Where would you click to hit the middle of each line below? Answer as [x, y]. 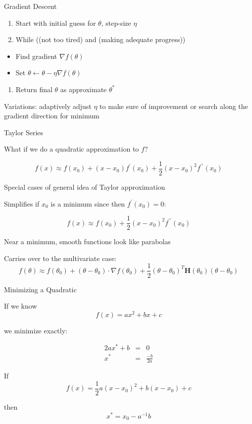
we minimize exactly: [36, 330]
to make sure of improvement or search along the [174, 106]
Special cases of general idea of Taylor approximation [85, 187]
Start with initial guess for [56, 23]
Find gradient [36, 56]
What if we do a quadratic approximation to [72, 149]
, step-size [116, 23]
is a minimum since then [88, 203]
